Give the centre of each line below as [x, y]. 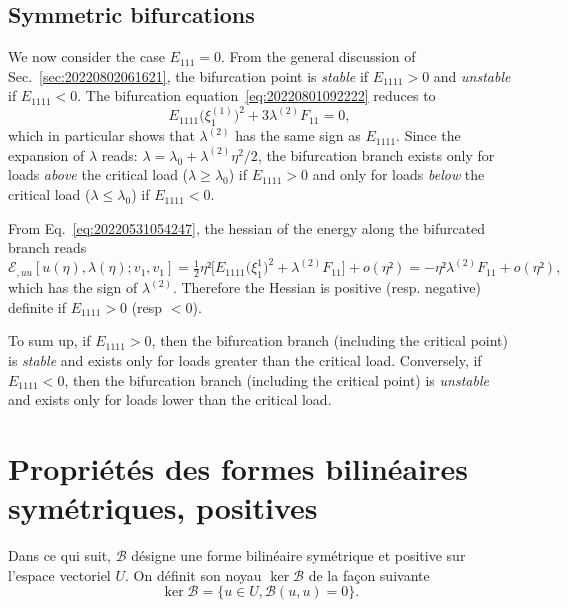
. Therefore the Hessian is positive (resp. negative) [327, 287]
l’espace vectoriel [59, 574]
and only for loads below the [398, 174]
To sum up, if [49, 340]
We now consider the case [86, 56]
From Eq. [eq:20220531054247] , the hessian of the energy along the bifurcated [247, 227]
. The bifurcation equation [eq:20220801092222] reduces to [256, 95]
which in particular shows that [101, 135]
